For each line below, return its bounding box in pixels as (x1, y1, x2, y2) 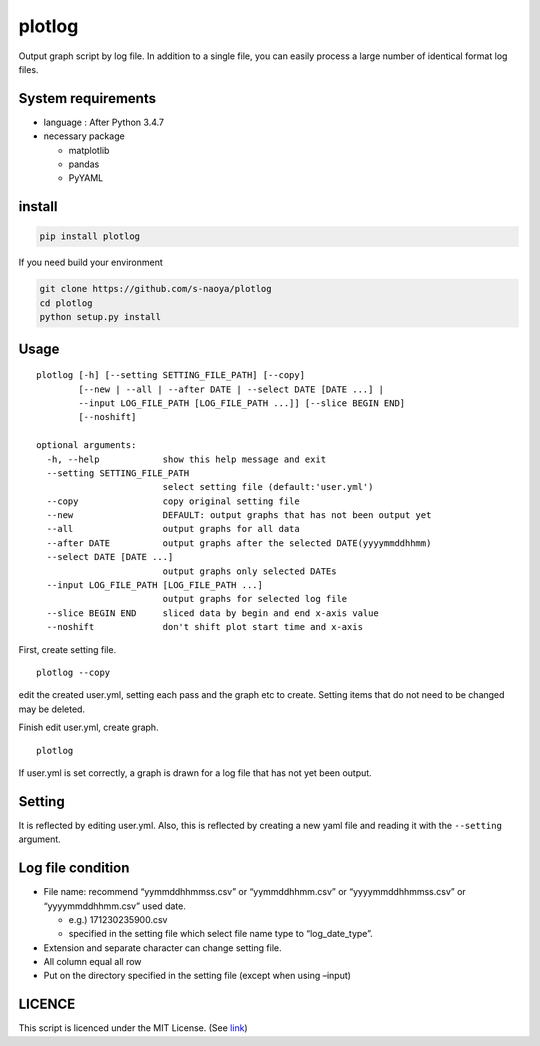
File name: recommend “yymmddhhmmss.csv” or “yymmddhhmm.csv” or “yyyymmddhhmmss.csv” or (43, 886, 467, 898)
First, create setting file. (18, 643, 117, 655)
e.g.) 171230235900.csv (68, 913, 168, 925)
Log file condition (18, 860, 130, 877)
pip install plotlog (39, 231, 140, 242)
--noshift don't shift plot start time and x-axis (46, 621, 364, 633)
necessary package (43, 130, 125, 142)
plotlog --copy (36, 666, 111, 678)
